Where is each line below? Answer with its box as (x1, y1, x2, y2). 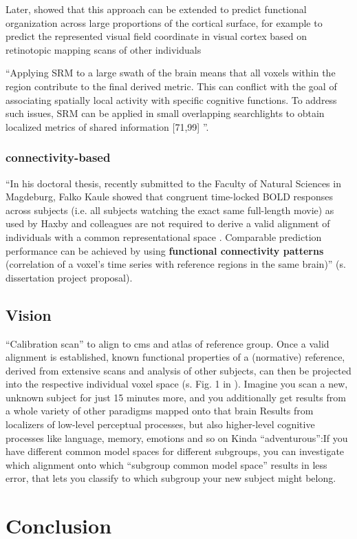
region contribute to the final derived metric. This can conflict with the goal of (6, 78, 337, 93)
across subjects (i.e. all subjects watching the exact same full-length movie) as (6, 202, 334, 217)
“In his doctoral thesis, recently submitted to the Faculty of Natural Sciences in (6, 176, 341, 190)
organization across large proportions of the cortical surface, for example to (6, 15, 323, 30)
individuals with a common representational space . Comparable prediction (6, 229, 322, 244)
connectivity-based (6, 149, 111, 166)
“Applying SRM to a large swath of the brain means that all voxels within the (6, 65, 336, 80)
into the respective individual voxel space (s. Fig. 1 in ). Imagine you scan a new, (6, 377, 348, 391)
